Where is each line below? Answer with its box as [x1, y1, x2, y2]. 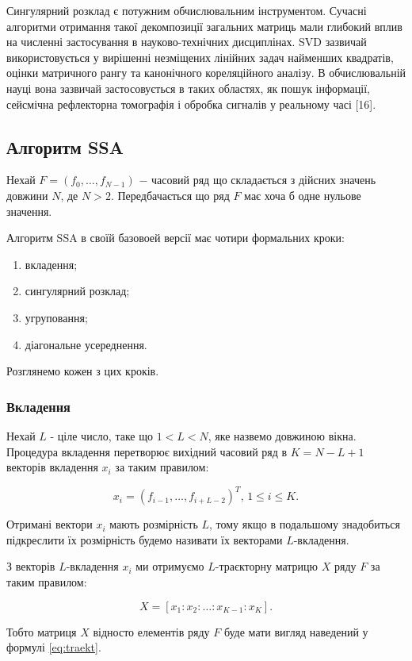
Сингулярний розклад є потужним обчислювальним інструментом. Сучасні [6, 2, 367, 18]
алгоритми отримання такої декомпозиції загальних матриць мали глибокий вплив [6, 17, 402, 34]
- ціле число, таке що [50, 427, 154, 444]
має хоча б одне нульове [244, 186, 361, 203]
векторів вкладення [6, 459, 98, 475]
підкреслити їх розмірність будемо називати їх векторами [6, 531, 283, 548]
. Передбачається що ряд [110, 186, 230, 203]
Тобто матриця [6, 623, 77, 640]
